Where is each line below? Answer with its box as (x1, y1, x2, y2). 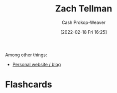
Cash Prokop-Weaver (61, 19, 106, 25)
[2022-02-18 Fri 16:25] (60, 29, 107, 35)
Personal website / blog (12, 61, 61, 67)
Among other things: (5, 52, 47, 58)
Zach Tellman (55, 3, 113, 14)
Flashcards (5, 79, 52, 90)
